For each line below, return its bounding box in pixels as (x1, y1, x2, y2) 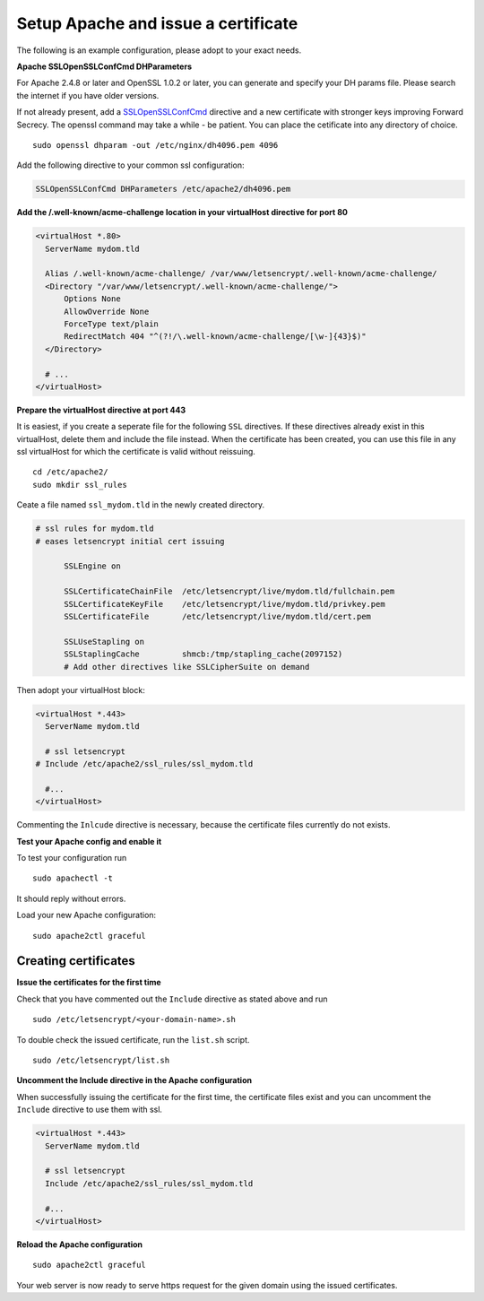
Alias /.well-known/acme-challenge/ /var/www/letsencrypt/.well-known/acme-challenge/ (45, 269, 438, 279)
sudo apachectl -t (32, 873, 114, 883)
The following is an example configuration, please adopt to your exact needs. (16, 45, 302, 56)
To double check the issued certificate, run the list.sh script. (16, 1034, 250, 1045)
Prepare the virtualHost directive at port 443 (16, 404, 186, 415)
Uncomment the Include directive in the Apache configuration (16, 1075, 253, 1086)
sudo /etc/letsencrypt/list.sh (32, 1055, 170, 1066)
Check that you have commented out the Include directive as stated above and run (16, 993, 328, 1004)
